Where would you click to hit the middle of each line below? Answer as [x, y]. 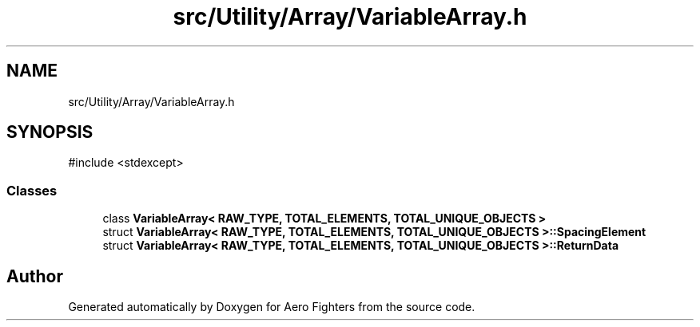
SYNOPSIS [50, 132]
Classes [32, 190]
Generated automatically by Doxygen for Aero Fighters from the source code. [272, 307]
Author [35, 276]
